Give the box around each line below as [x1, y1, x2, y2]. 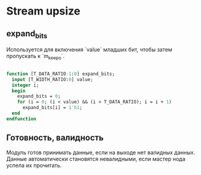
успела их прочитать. [6, 162, 62, 169]
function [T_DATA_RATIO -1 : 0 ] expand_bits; [6, 71, 115, 77]
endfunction [6, 116, 36, 122]
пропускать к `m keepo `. [6, 53, 65, 61]
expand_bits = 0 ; [17, 93, 61, 99]
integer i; [12, 82, 39, 88]
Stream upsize [6, 4, 81, 18]
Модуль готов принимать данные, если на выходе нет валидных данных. [6, 148, 196, 156]
